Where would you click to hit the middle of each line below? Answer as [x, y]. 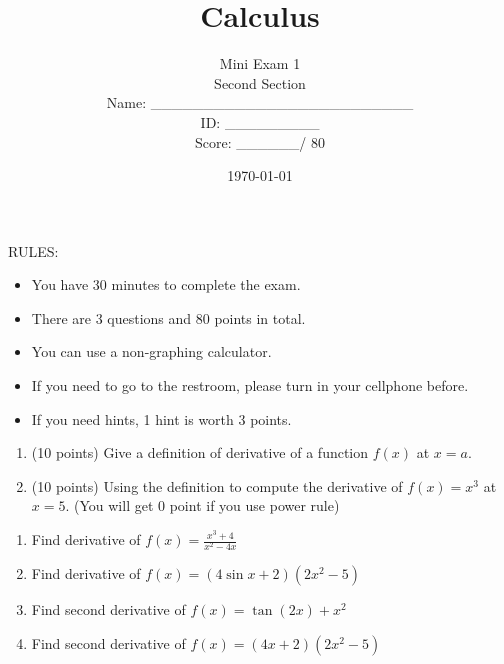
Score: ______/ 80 [260, 141]
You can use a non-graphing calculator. [151, 351]
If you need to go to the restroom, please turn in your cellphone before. [250, 385]
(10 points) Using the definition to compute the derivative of [217, 485]
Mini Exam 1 [260, 63]
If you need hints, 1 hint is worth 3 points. [161, 418]
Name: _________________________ [260, 102]
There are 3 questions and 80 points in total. [168, 317]
